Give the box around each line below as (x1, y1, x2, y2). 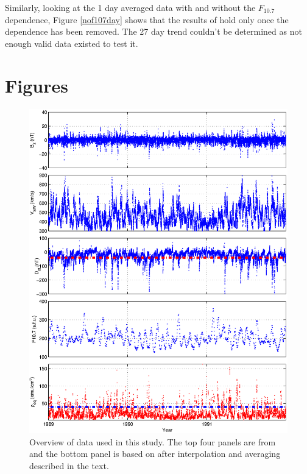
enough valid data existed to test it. (5, 37, 138, 49)
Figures (5, 73, 68, 97)
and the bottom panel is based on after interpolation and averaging (29, 447, 281, 460)
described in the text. (29, 459, 109, 472)
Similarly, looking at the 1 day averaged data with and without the (5, 1, 256, 13)
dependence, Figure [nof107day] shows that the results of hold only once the (5, 13, 289, 26)
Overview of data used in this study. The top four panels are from (29, 435, 276, 448)
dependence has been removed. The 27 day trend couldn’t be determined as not (5, 25, 302, 38)
